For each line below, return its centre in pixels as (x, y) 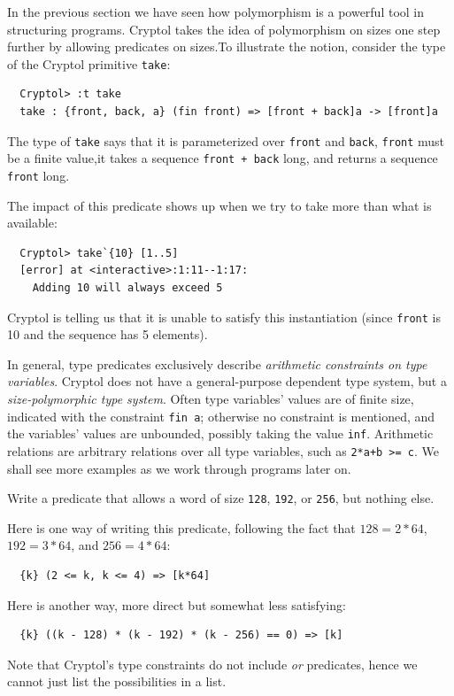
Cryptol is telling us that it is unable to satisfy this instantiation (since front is (224, 317)
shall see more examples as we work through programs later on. (179, 468)
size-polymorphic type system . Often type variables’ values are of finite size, (211, 398)
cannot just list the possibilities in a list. (117, 681)
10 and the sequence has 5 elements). (108, 334)
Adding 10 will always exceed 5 (127, 287)
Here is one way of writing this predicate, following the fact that (181, 527)
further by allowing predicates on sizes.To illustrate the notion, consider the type (227, 46)
